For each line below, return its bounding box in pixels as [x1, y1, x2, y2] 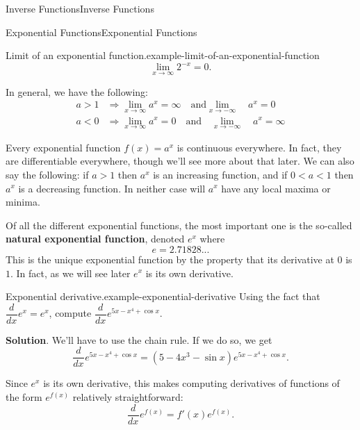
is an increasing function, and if [153, 167, 288, 181]
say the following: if [6, 167, 89, 181]
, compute [49, 306, 92, 320]
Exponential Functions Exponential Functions [6, 24, 197, 39]
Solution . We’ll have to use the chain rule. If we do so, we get [6, 332, 272, 347]
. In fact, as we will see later [10, 265, 131, 280]
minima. [6, 195, 40, 209]
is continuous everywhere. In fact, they [177, 140, 342, 154]
